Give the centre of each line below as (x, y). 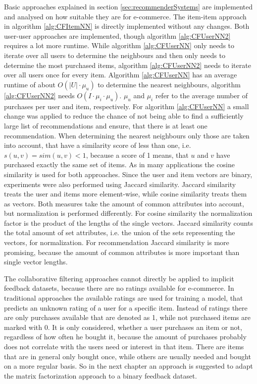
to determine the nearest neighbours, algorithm (169, 84)
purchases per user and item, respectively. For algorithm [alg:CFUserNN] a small (127, 106)
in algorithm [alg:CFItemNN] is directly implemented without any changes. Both (127, 26)
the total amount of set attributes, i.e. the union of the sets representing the (120, 232)
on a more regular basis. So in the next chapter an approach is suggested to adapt (128, 366)
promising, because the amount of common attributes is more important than (122, 252)
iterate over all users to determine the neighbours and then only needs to (115, 55)
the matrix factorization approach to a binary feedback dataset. (101, 375)
